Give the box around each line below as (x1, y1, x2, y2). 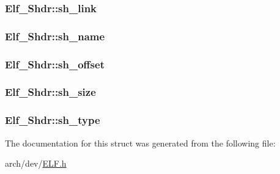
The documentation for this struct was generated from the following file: (5, 136, 276, 149)
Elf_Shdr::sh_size (5, 84, 96, 100)
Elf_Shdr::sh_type (5, 112, 100, 128)
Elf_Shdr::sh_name (5, 28, 105, 43)
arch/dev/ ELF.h (5, 157, 67, 170)
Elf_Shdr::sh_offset (5, 56, 105, 71)
